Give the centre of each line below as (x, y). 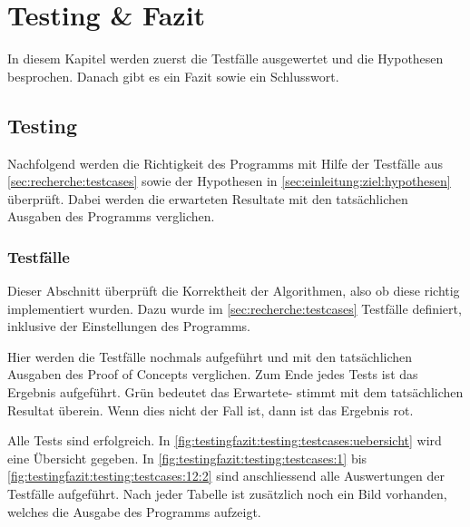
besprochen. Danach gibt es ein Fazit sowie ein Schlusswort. (173, 76)
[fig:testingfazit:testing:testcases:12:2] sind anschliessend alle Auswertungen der (226, 476)
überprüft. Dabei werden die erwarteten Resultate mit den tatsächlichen (208, 198)
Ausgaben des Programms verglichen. (111, 216)
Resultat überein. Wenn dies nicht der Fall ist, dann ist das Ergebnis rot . (211, 410)
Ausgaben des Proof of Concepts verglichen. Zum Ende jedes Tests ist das (213, 374)
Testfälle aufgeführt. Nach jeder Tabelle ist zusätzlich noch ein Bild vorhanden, (227, 494)
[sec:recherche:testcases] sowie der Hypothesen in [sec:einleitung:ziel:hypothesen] (229, 181)
